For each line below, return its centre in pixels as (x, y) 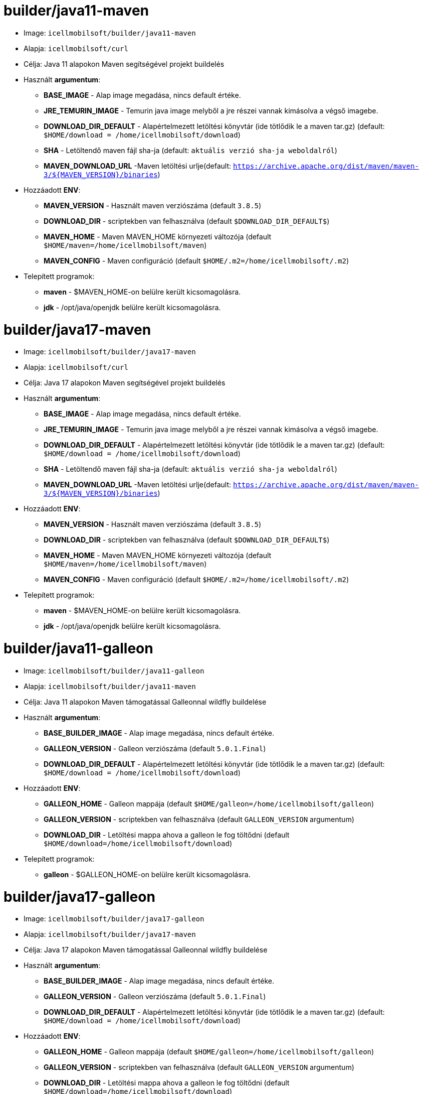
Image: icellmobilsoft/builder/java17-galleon (114, 919)
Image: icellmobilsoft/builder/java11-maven (110, 33)
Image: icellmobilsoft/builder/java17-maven (110, 352)
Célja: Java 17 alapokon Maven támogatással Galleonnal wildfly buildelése (146, 950)
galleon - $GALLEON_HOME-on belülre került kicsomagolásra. (147, 874)
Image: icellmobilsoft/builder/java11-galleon (114, 670)
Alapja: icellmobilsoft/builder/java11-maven (110, 686)
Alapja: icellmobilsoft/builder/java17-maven (110, 934)
